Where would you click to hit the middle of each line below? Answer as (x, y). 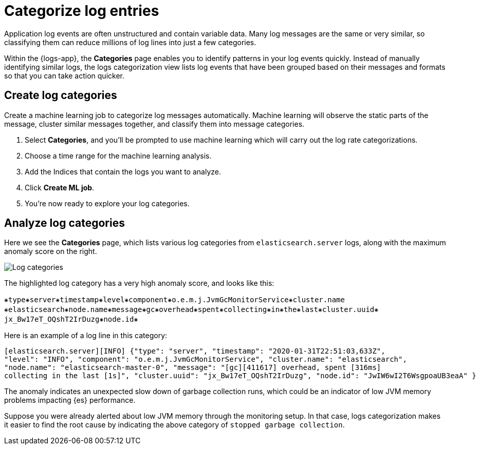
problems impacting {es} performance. (70, 400)
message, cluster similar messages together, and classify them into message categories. (154, 124)
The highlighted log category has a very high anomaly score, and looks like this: (139, 283)
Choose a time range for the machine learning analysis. (118, 155)
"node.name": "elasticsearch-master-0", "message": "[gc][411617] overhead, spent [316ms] (193, 368)
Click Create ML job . (60, 187)
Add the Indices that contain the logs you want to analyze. (123, 171)
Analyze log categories (64, 223)
